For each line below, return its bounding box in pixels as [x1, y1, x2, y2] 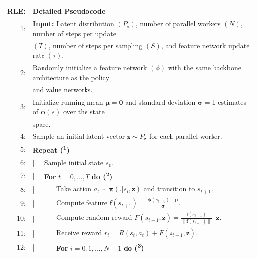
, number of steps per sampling [48, 40, 143, 50]
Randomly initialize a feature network [32, 62, 147, 73]
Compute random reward [56, 212, 132, 222]
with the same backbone [168, 62, 241, 73]
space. [32, 118, 51, 129]
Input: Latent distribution [32, 18, 114, 29]
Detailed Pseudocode [32, 5, 106, 16]
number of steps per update [32, 28, 116, 38]
